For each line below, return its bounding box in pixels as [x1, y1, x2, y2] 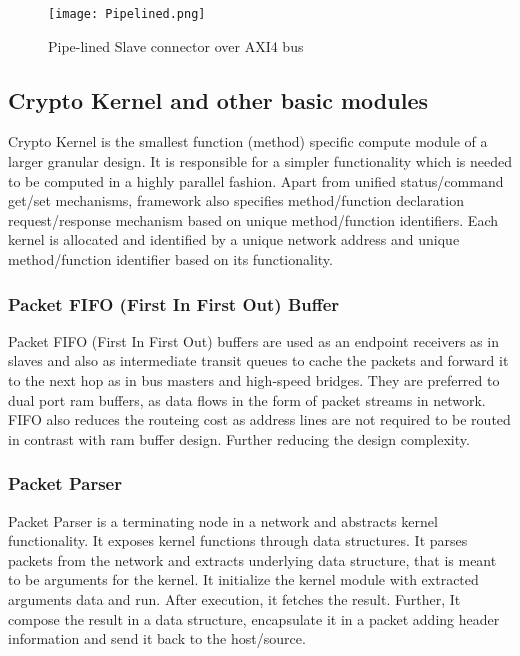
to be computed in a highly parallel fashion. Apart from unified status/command [8, 170, 504, 191]
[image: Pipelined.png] [48, 7, 206, 21]
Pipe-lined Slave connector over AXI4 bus [48, 35, 304, 56]
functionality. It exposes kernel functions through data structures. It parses [8, 530, 468, 551]
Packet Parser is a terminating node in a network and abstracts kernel [8, 510, 438, 531]
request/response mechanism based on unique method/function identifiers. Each [8, 209, 499, 230]
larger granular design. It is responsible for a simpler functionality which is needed [8, 151, 512, 172]
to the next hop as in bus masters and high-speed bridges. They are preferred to [8, 370, 500, 391]
